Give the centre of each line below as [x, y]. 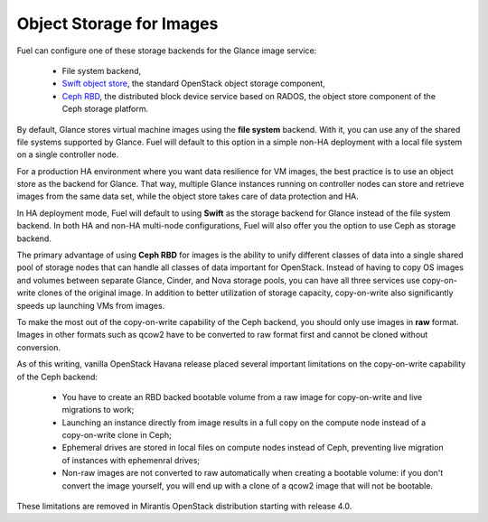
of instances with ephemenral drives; [131, 460]
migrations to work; [98, 410]
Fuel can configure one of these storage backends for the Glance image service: [167, 51]
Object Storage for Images [117, 23]
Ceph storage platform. [105, 109]
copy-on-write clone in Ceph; [117, 435]
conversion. [38, 347]
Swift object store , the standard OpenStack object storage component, [193, 84]
